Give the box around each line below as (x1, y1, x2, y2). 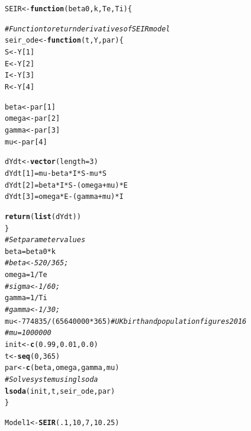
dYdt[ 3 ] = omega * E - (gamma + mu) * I (5, 192, 124, 201)
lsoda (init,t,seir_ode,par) (5, 387, 115, 395)
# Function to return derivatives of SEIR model (5, 24, 170, 33)
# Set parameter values (5, 236, 86, 245)
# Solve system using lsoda (5, 375, 98, 384)
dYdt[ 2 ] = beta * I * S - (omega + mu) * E (5, 181, 128, 189)
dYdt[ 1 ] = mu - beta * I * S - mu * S (5, 169, 107, 178)
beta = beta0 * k (5, 247, 56, 256)
